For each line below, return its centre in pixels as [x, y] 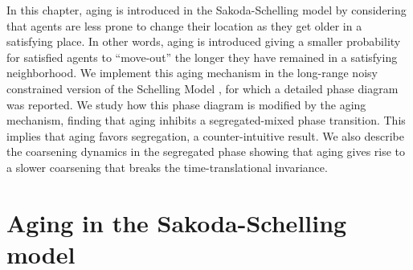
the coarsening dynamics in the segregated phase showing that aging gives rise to [206, 151]
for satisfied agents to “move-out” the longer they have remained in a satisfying [202, 57]
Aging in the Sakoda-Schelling [177, 222]
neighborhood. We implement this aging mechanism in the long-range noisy [192, 73]
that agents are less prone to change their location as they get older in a [184, 25]
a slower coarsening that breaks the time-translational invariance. [167, 167]
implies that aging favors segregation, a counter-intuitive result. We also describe [205, 135]
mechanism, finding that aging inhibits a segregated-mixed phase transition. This [206, 120]
